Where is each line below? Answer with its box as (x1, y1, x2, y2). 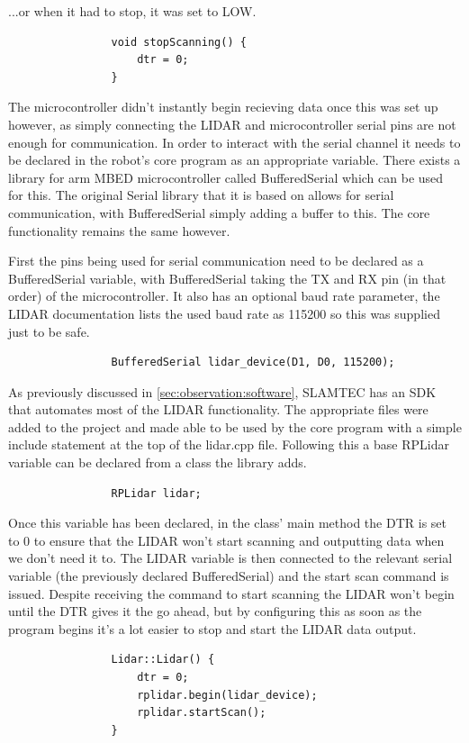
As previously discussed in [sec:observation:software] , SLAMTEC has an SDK (8, 382, 437, 401)
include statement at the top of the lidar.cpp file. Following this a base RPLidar (8, 435, 449, 454)
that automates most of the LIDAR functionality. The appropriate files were (8, 400, 428, 419)
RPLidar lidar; (111, 486, 202, 500)
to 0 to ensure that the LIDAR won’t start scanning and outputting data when (8, 530, 445, 549)
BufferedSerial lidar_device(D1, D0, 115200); (111, 356, 395, 369)
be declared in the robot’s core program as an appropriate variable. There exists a (8, 150, 461, 169)
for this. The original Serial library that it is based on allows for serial (8, 186, 394, 204)
